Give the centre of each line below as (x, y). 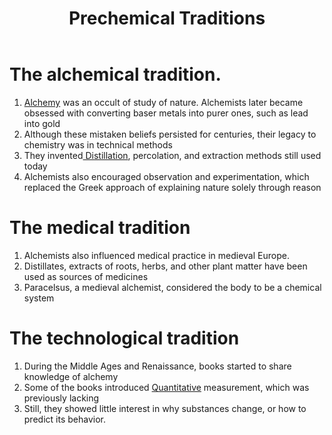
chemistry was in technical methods (98, 144)
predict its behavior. (64, 419)
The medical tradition (100, 228)
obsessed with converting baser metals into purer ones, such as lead (166, 113)
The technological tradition (124, 338)
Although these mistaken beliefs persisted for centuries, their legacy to (170, 134)
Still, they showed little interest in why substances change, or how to (165, 408)
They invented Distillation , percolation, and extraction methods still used (172, 155)
